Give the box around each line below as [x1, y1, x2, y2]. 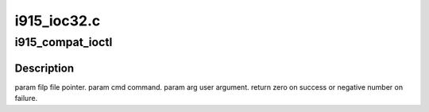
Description [14, 61, 75, 75]
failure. [14, 94, 38, 103]
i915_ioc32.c [14, 12, 101, 29]
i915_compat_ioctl [14, 35, 113, 49]
